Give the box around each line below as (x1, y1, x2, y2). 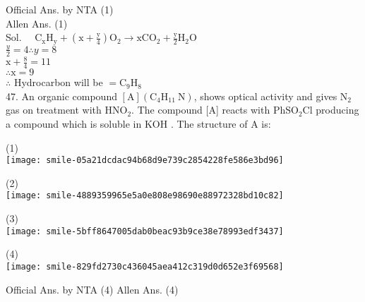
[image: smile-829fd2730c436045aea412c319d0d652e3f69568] (6, 261, 284, 272)
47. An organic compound (6, 88, 117, 103)
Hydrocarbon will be (13, 75, 103, 90)
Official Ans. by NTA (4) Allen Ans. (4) (6, 282, 179, 296)
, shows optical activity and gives (193, 88, 337, 103)
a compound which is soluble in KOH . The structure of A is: (6, 116, 271, 131)
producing (316, 102, 359, 117)
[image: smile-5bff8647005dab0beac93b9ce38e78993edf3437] (6, 226, 284, 236)
